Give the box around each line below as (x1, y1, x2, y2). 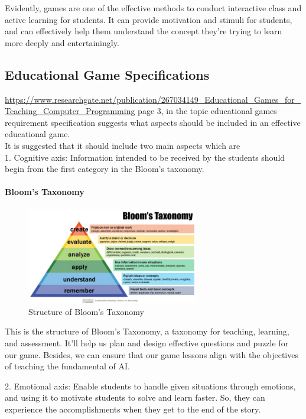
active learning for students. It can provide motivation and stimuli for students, (5, 13, 292, 25)
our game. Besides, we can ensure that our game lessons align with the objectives (5, 348, 298, 360)
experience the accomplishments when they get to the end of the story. (5, 402, 261, 415)
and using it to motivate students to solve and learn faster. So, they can (5, 391, 265, 404)
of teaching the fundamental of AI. (5, 360, 130, 372)
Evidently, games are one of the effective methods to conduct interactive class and (5, 2, 302, 14)
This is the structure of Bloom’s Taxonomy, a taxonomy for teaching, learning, (5, 325, 289, 337)
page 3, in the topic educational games (138, 105, 277, 117)
